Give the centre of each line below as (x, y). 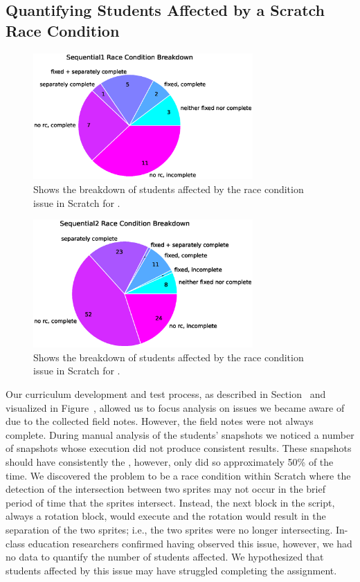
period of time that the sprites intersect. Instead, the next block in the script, (170, 502)
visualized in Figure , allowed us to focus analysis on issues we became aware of (175, 407)
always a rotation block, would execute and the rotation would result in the (166, 516)
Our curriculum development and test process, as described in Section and (166, 393)
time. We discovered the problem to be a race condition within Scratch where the (178, 475)
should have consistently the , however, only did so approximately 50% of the (170, 461)
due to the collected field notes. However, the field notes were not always (160, 421)
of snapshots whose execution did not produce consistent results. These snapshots (179, 448)
